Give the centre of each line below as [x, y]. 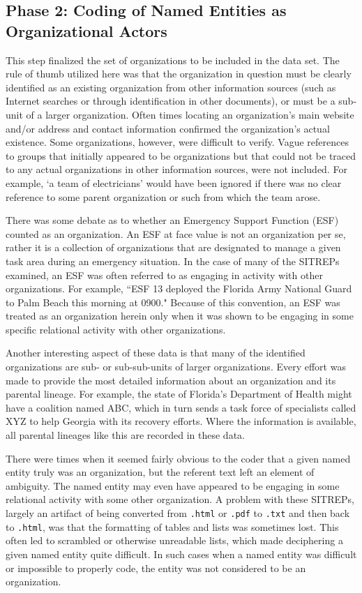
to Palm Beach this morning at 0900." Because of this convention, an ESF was [173, 302]
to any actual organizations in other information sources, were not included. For [176, 169]
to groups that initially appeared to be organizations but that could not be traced [181, 155]
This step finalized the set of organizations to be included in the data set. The [173, 60]
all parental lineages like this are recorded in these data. [125, 435]
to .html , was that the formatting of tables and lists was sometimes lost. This [172, 526]
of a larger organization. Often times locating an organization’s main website [190, 114]
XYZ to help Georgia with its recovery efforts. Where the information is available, [181, 421]
